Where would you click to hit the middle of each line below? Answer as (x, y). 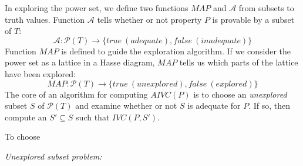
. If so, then (270, 106)
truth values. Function (45, 19)
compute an (26, 117)
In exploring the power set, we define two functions (97, 8)
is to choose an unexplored (240, 94)
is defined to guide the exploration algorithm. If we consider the (176, 51)
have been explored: (40, 73)
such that (93, 117)
